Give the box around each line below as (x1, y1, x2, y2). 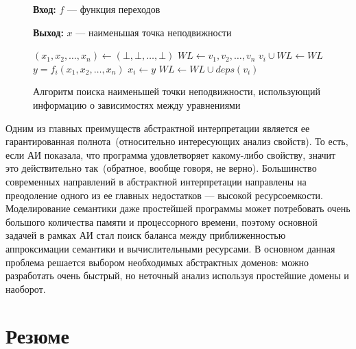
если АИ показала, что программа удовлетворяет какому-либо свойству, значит (5, 147, 336, 161)
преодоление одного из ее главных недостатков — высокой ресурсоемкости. (5, 188, 323, 202)
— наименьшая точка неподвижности (75, 25, 232, 39)
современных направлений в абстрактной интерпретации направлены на (5, 174, 307, 188)
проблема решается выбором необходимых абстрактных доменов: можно (5, 255, 309, 269)
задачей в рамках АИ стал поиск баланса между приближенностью (5, 228, 286, 242)
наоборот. (5, 281, 46, 296)
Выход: (33, 25, 64, 39)
